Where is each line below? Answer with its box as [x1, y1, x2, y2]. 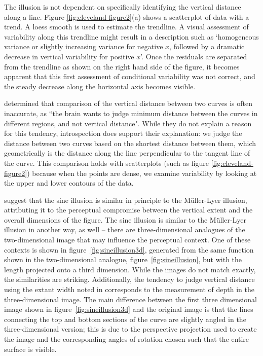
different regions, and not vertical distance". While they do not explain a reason [4, 118, 252, 128]
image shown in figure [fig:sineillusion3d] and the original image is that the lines [4, 304, 253, 314]
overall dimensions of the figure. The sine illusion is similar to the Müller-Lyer [4, 214, 247, 225]
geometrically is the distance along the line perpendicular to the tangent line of [4, 148, 250, 158]
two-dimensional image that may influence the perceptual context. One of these [4, 234, 251, 245]
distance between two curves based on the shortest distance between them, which [4, 137, 256, 148]
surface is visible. [4, 343, 57, 354]
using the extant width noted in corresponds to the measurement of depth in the [4, 284, 254, 295]
